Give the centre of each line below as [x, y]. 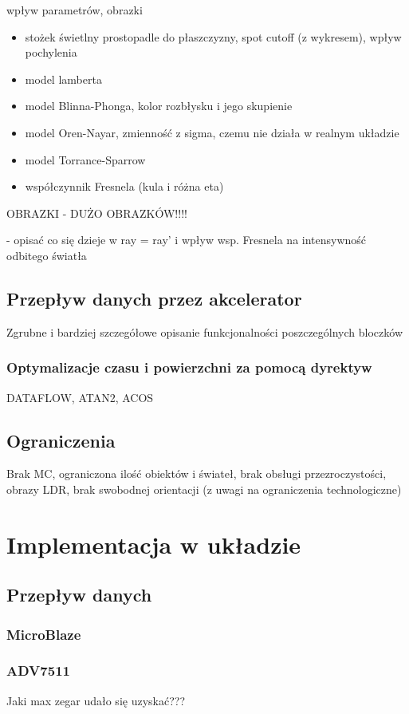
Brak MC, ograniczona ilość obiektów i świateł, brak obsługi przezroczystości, [197, 473]
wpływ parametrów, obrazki [75, 10]
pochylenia [51, 52]
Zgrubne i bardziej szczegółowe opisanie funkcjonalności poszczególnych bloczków [204, 331]
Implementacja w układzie [154, 544]
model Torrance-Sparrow [85, 159]
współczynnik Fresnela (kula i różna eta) [124, 186]
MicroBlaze [44, 634]
